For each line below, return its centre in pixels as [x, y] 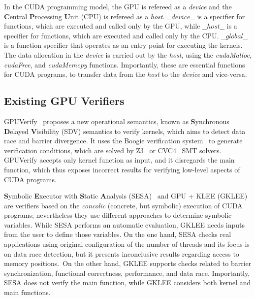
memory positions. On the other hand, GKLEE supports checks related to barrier [128, 263]
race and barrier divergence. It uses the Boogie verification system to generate [123, 141]
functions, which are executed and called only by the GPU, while [102, 26]
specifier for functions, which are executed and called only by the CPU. [112, 35]
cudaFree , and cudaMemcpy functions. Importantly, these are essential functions [125, 64]
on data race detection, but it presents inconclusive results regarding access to [122, 253]
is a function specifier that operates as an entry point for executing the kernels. [123, 45]
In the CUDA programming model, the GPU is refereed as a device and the [118, 6]
